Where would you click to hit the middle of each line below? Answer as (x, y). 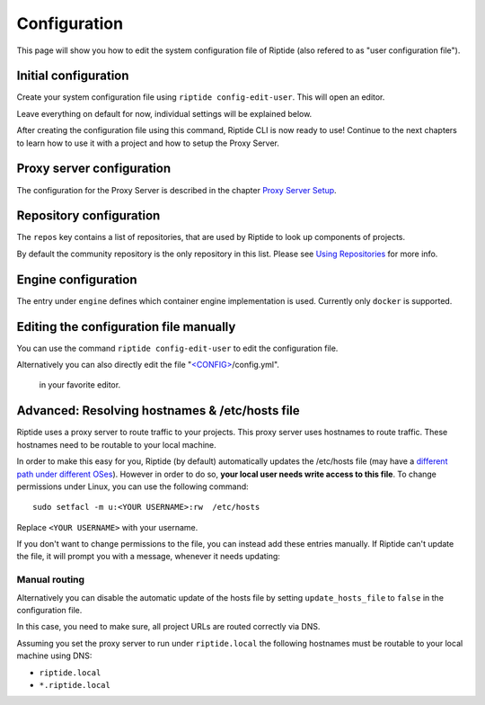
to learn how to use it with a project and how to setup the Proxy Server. (148, 143)
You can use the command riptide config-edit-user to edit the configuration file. (177, 348)
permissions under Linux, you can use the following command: (132, 486)
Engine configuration (77, 279)
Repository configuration (88, 216)
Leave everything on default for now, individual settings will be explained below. (164, 113)
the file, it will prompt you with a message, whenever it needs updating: (148, 557)
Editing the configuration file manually (126, 327)
